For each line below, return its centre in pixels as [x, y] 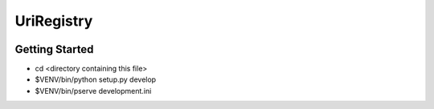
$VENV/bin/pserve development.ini [93, 91]
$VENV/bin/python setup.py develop [96, 79]
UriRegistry [54, 21]
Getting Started [54, 49]
